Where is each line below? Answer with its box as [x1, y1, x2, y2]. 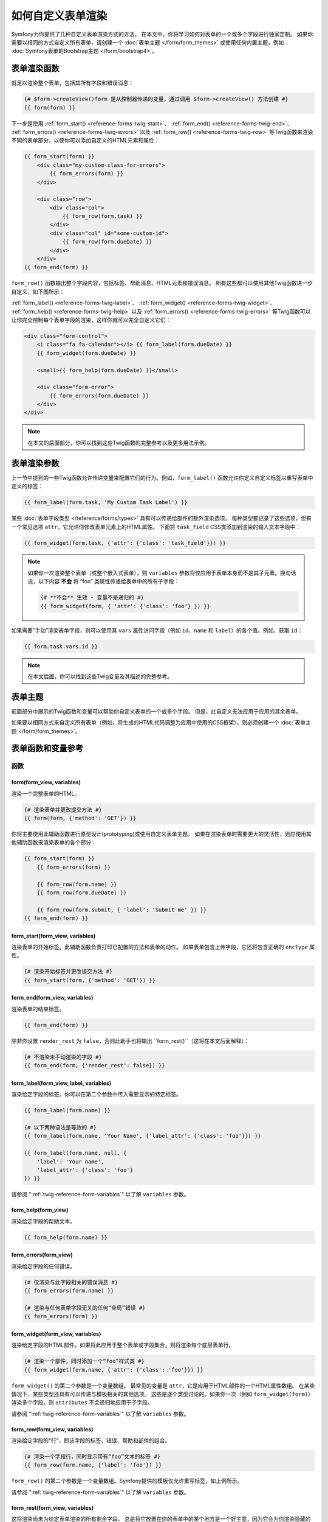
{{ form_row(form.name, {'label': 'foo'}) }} [24, 1462, 162, 1468]
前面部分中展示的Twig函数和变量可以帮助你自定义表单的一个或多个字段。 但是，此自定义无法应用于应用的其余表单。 [11, 707, 302, 715]
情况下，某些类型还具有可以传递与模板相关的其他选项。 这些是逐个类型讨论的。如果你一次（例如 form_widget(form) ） [11, 1390, 314, 1397]
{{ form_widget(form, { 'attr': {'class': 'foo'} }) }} [40, 603, 211, 609]
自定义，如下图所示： [11, 288, 65, 295]
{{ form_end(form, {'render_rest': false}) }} [24, 1062, 165, 1069]
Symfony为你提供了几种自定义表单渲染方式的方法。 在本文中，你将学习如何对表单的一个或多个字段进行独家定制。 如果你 [11, 30, 313, 38]
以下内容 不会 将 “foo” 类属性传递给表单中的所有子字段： [38, 578, 180, 585]
